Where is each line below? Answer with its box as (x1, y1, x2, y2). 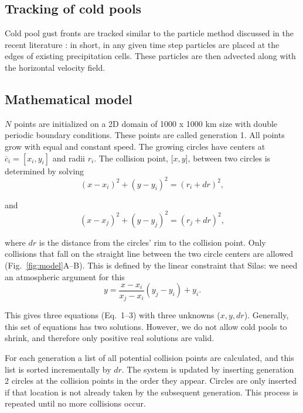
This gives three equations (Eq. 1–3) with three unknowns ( (5, 309, 220, 321)
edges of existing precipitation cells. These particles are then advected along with (5, 50, 296, 62)
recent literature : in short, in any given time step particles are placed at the (5, 38, 280, 50)
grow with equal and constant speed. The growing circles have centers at (5, 140, 265, 152)
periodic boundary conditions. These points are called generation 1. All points (5, 129, 285, 141)
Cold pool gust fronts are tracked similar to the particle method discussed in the (5, 27, 294, 39)
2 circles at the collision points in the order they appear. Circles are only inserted (5, 374, 297, 387)
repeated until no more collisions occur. (5, 397, 146, 409)
